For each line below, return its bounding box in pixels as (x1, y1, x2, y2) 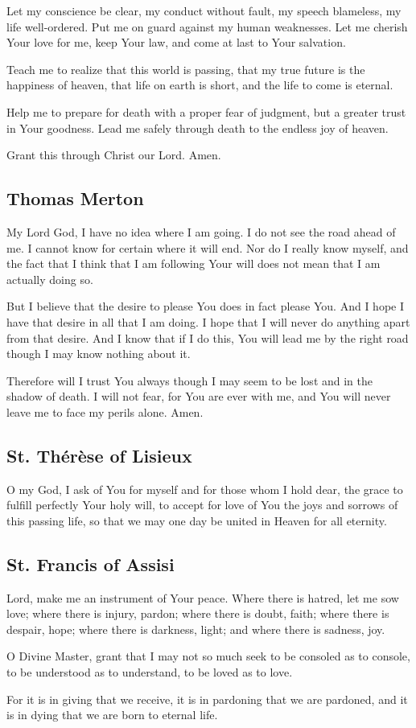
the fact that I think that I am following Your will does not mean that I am (6, 255, 381, 272)
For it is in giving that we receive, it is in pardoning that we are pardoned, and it (6, 690, 408, 707)
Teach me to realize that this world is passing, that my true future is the (6, 60, 365, 77)
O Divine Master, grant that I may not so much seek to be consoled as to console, (6, 648, 410, 664)
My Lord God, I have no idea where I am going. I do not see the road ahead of (6, 223, 396, 240)
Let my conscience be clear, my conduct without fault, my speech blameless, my (6, 2, 402, 19)
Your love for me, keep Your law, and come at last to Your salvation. (6, 34, 346, 51)
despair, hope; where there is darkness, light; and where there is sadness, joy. (6, 620, 385, 637)
